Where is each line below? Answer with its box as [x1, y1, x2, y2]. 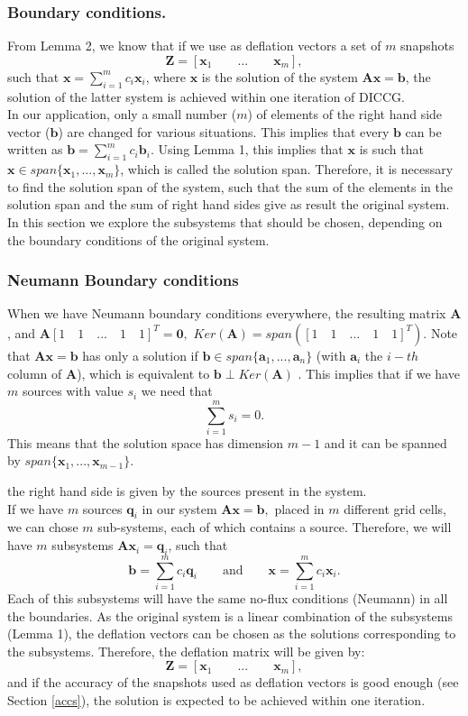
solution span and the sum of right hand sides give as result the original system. [7, 195, 450, 214]
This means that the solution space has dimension [7, 433, 284, 452]
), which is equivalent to [77, 363, 210, 382]
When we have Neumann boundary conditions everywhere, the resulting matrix [7, 304, 446, 323]
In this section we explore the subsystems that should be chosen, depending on [7, 212, 443, 231]
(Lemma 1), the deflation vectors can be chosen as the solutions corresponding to [7, 624, 456, 643]
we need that [141, 381, 213, 400]
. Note [423, 323, 458, 342]
